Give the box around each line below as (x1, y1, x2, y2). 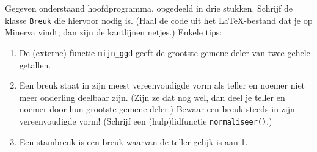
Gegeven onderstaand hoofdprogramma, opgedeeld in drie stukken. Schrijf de (5, 2, 293, 14)
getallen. (19, 58, 51, 71)
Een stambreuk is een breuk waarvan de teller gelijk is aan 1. (19, 135, 248, 148)
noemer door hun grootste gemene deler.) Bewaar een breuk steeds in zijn (19, 103, 295, 115)
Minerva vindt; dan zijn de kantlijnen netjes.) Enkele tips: (5, 26, 222, 38)
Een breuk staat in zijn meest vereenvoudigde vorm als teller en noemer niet (19, 79, 305, 92)
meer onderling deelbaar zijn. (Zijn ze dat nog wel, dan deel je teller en (19, 90, 285, 103)
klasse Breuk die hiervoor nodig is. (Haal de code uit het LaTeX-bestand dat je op (5, 13, 313, 26)
